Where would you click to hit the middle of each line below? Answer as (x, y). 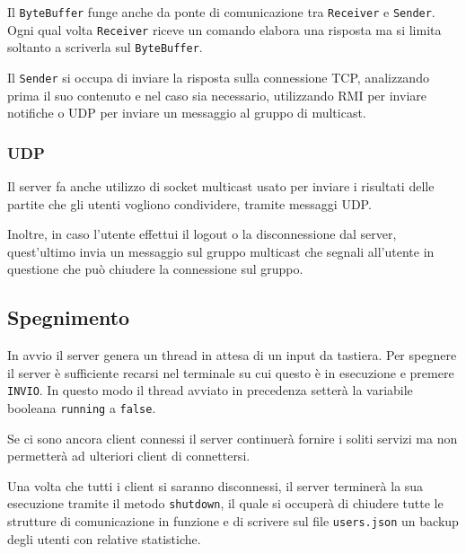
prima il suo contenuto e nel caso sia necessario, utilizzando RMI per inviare (217, 95)
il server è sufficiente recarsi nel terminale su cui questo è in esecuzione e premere (231, 372)
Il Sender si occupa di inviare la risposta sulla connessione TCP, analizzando (218, 77)
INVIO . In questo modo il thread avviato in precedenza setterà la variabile (210, 390)
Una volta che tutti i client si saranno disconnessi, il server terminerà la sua (215, 485)
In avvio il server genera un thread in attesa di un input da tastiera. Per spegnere (232, 355)
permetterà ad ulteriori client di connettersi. (129, 456)
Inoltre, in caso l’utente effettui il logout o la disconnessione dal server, (202, 234)
